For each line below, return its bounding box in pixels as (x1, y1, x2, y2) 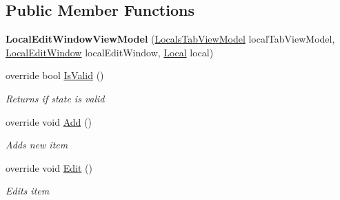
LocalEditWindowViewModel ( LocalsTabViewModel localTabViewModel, (6, 32, 335, 46)
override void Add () (6, 114, 92, 129)
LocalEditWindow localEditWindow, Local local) (6, 45, 214, 59)
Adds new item (6, 137, 68, 152)
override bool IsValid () (6, 68, 104, 82)
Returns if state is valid (6, 91, 105, 105)
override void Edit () (6, 160, 92, 175)
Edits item (6, 184, 50, 198)
